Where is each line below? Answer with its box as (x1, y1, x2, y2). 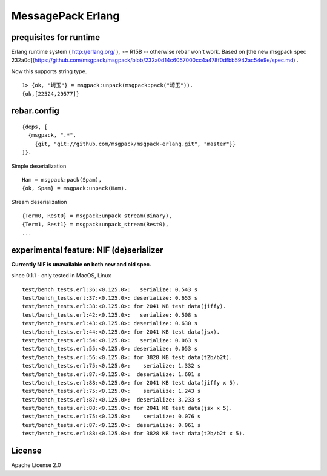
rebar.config (11, 106, 60, 116)
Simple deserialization (11, 162, 67, 170)
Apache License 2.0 (11, 461, 61, 469)
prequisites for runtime (11, 32, 101, 42)
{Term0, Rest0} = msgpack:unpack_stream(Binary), (22, 213, 173, 219)
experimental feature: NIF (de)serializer (11, 245, 163, 255)
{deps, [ (22, 124, 48, 130)
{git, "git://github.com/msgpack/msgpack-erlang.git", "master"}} (34, 140, 236, 147)
